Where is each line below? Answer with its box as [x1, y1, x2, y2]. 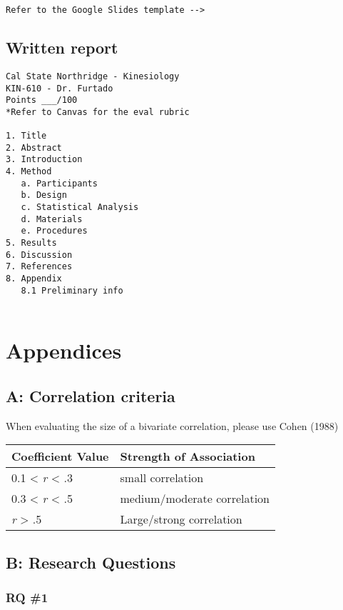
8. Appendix [6, 274, 62, 284]
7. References [6, 261, 73, 272]
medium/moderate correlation [120, 490, 270, 507]
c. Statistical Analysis [21, 202, 139, 213]
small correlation [120, 469, 204, 486]
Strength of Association [120, 448, 255, 465]
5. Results [6, 238, 57, 249]
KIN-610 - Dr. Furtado [6, 83, 113, 94]
